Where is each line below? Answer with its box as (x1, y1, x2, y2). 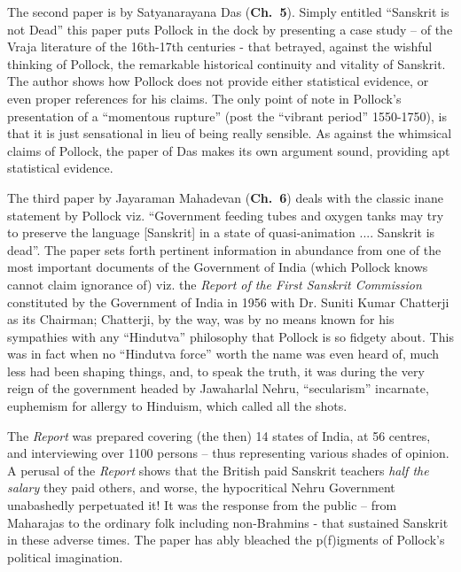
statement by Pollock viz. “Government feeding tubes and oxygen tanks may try (7, 205, 444, 224)
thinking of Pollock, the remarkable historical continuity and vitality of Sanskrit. (7, 54, 446, 73)
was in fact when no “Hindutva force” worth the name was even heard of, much (7, 344, 440, 363)
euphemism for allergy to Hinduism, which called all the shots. (7, 397, 348, 415)
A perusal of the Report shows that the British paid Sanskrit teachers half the (7, 460, 429, 479)
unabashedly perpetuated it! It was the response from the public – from (7, 496, 397, 514)
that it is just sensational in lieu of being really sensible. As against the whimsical (7, 124, 452, 143)
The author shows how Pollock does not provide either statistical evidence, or (7, 72, 429, 90)
